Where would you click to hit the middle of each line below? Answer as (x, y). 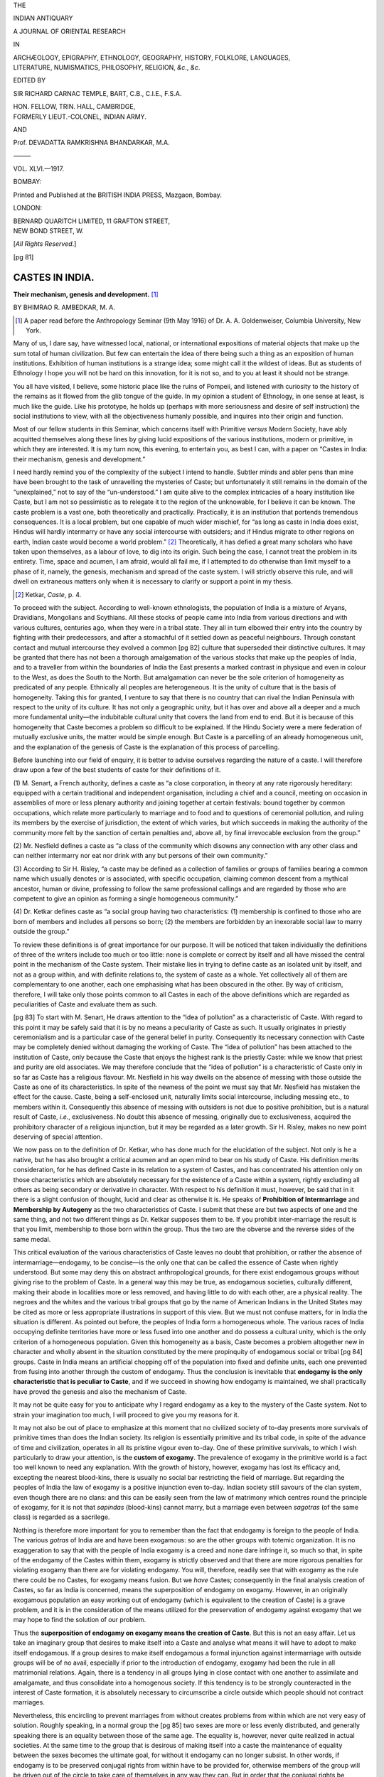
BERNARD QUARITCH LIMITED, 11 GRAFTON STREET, (92, 221)
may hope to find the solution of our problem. (80, 1620)
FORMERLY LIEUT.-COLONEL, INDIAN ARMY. (80, 117)
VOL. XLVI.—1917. (39, 169)
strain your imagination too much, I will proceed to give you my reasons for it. (126, 1414)
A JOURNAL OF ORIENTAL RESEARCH (69, 31)
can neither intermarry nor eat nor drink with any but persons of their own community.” (140, 856)
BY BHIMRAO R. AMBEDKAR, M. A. (64, 307)
